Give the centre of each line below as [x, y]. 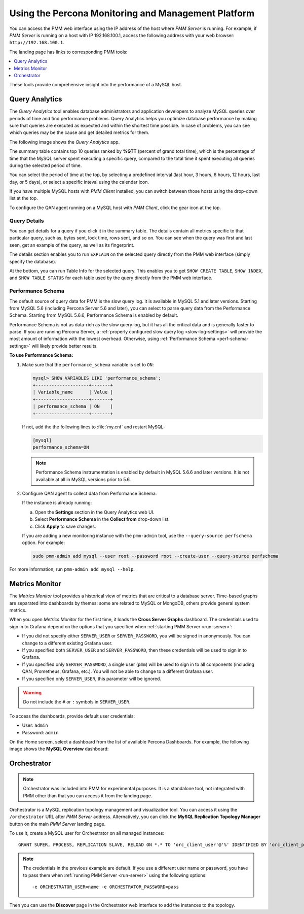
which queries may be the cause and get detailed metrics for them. [79, 132]
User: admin [35, 725]
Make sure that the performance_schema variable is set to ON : [88, 364]
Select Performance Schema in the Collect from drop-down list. [102, 519]
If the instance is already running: [57, 503]
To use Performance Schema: [41, 355]
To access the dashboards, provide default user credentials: [72, 716]
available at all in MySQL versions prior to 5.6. [83, 479]
